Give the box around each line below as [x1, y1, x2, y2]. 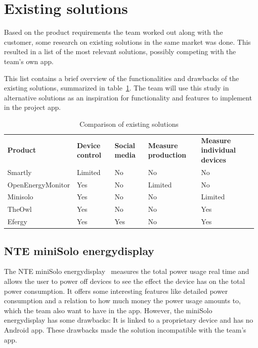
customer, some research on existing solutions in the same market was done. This [4, 36, 251, 47]
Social [114, 140, 135, 150]
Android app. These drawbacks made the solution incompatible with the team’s [4, 324, 247, 335]
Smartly [7, 167, 32, 177]
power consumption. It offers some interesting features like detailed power [4, 285, 228, 296]
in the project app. [4, 102, 61, 112]
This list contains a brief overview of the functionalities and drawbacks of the [4, 73, 239, 83]
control [76, 150, 102, 160]
